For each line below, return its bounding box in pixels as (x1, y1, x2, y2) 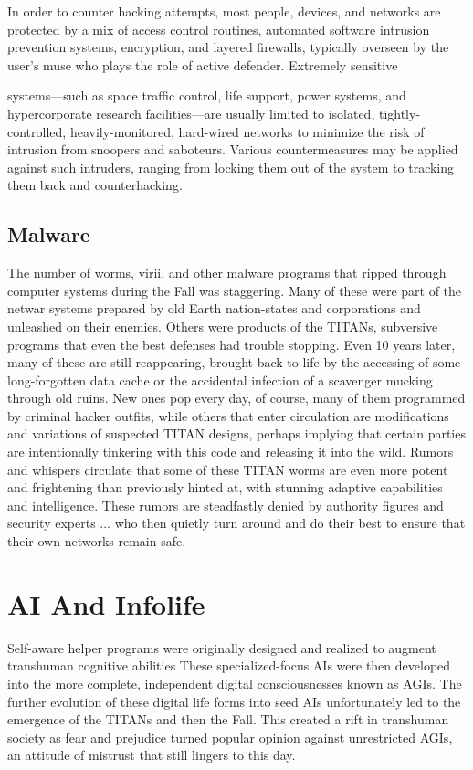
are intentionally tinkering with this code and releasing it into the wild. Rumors (7, 442, 454, 461)
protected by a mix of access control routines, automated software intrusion (7, 19, 430, 38)
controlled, (7, 121, 67, 141)
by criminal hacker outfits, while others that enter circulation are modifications (7, 406, 449, 425)
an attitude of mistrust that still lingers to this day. (7, 745, 296, 765)
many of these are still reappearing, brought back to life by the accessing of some (7, 353, 461, 372)
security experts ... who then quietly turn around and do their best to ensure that (7, 513, 466, 533)
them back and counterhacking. (7, 175, 183, 195)
